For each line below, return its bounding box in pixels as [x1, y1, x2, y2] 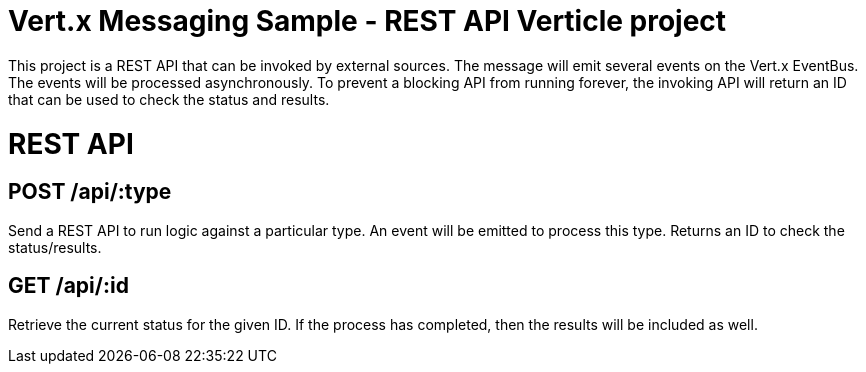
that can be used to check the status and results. [8, 90, 330, 108]
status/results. [8, 238, 102, 256]
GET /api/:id [8, 273, 129, 299]
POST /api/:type [8, 179, 172, 205]
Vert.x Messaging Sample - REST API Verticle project [8, 4, 727, 38]
